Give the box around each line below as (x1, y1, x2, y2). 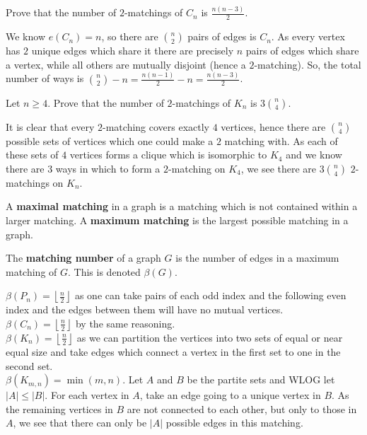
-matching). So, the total (254, 57, 361, 71)
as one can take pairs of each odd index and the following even (74, 288, 346, 303)
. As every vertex (271, 29, 345, 44)
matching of (6, 264, 57, 279)
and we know (286, 147, 342, 162)
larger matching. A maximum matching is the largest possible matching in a (6, 213, 349, 228)
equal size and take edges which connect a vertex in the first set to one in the (6, 344, 341, 359)
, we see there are (240, 161, 317, 175)
